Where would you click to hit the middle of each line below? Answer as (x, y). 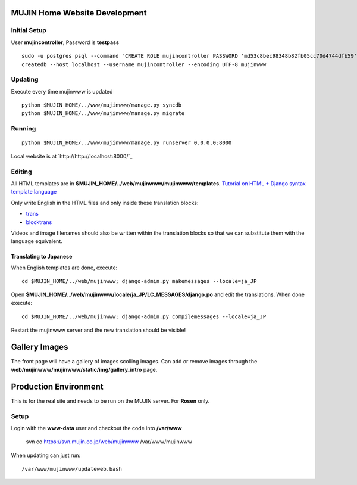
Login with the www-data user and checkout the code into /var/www (96, 428)
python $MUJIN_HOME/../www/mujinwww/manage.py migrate (103, 114)
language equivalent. (37, 241)
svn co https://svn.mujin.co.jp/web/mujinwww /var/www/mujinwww (109, 442)
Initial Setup (29, 30)
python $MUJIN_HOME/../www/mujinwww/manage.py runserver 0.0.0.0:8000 (127, 143)
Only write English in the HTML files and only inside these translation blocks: (105, 203)
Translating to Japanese (42, 257)
